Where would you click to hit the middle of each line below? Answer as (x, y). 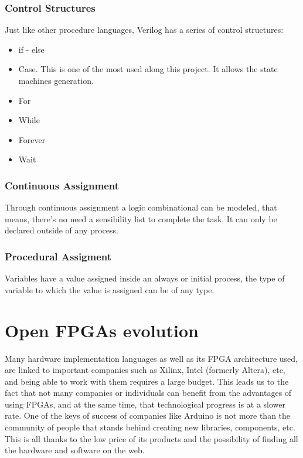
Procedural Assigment (58, 256)
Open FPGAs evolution (102, 330)
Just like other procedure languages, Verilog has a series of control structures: (144, 30)
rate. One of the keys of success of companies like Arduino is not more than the (148, 415)
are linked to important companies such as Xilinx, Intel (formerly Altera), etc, (145, 370)
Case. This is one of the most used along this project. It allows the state (148, 69)
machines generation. (56, 80)
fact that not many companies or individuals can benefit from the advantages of (148, 393)
